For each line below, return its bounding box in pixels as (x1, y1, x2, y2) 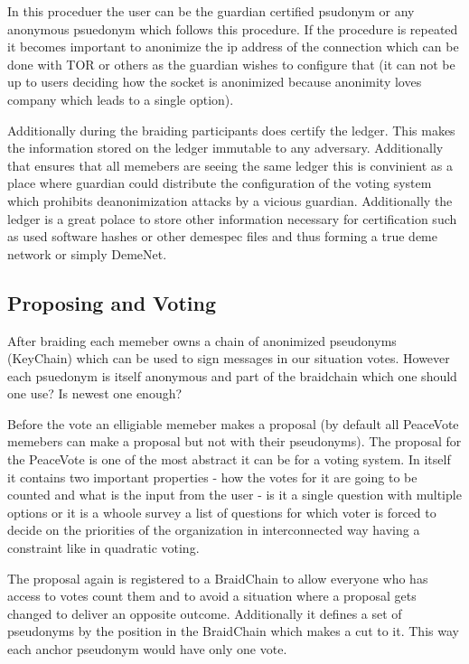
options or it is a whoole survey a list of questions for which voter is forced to (7, 502, 436, 521)
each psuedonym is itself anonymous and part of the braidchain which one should (7, 366, 457, 385)
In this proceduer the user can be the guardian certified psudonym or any (7, 2, 415, 20)
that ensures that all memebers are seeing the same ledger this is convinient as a (7, 155, 454, 174)
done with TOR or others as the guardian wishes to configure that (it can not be (7, 54, 455, 73)
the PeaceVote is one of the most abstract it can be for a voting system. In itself (7, 450, 451, 469)
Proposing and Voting (7, 288, 216, 316)
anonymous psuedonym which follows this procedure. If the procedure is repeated (7, 19, 458, 38)
